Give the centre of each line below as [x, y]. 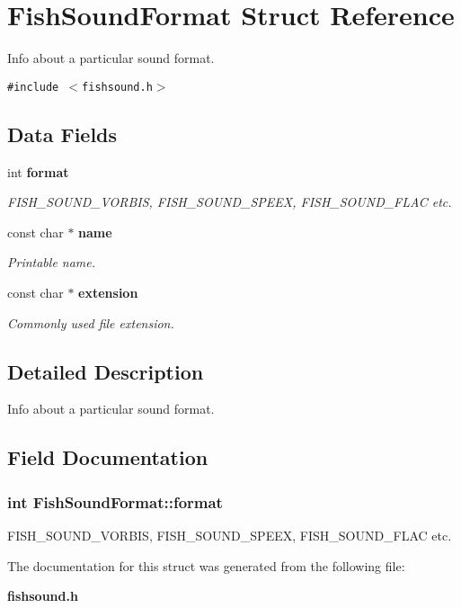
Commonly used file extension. [91, 322]
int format [38, 171]
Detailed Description [106, 371]
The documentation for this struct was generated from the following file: [206, 565]
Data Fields [62, 134]
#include [33, 87]
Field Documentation [108, 457]
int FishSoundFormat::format [115, 501]
